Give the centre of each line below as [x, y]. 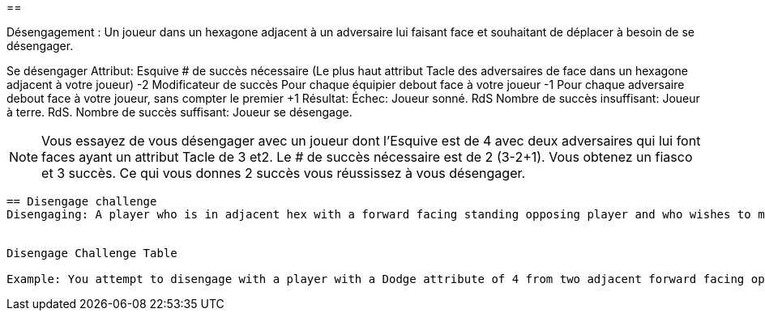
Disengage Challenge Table [92, 253]
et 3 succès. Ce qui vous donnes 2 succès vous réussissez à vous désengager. [284, 173]
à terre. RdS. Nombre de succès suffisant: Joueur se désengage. [179, 112]
